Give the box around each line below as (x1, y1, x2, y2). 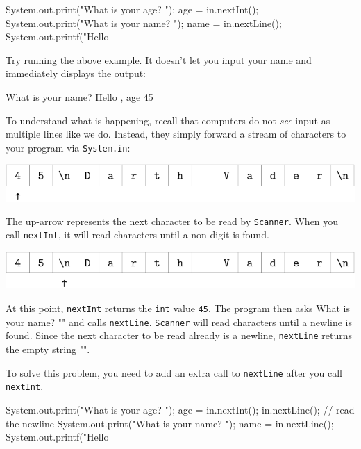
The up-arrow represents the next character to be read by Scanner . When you (6, 213, 339, 228)
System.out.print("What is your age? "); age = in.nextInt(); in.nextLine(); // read (6, 402, 355, 416)
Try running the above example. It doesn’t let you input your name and (6, 52, 312, 67)
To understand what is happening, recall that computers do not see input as (6, 113, 330, 127)
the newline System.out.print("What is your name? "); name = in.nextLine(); (6, 416, 334, 430)
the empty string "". (6, 341, 90, 356)
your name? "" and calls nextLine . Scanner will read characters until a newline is (6, 314, 352, 329)
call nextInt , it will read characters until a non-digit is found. (6, 227, 269, 242)
